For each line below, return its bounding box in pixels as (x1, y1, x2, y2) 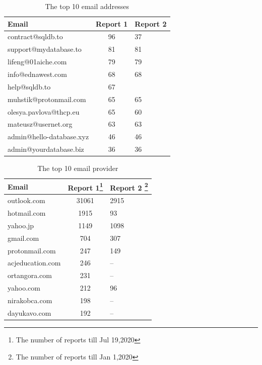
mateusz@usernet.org (8, 119, 73, 129)
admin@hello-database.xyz (8, 131, 89, 142)
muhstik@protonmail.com (8, 94, 86, 104)
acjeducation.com (8, 257, 61, 268)
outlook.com (8, 195, 45, 206)
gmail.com (8, 232, 39, 243)
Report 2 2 (110, 180, 148, 193)
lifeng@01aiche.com (8, 56, 67, 67)
